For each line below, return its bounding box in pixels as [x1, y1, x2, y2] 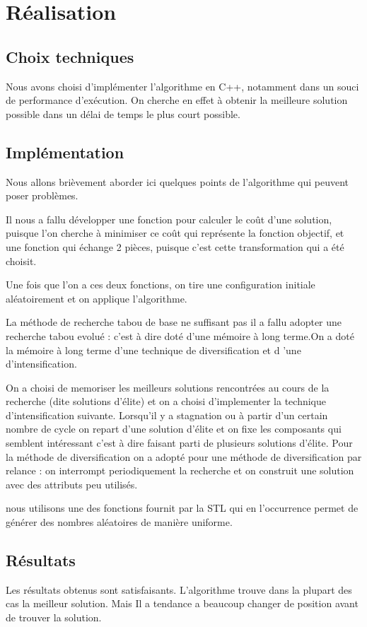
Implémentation [6, 141, 124, 163]
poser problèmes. [6, 188, 78, 203]
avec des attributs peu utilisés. [6, 476, 138, 491]
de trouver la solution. [6, 610, 102, 625]
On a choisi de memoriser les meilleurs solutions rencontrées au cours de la [6, 380, 330, 394]
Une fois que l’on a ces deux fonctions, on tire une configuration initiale [6, 277, 315, 292]
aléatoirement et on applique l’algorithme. [6, 291, 187, 305]
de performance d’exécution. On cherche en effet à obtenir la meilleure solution [6, 93, 348, 107]
